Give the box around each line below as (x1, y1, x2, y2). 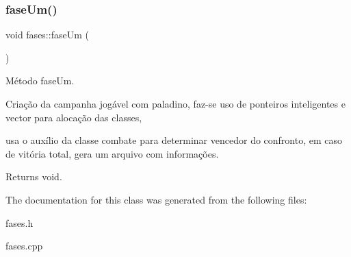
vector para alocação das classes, (5, 110, 142, 124)
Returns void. (5, 169, 62, 184)
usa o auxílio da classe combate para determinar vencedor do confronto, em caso (5, 133, 343, 147)
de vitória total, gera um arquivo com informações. (5, 146, 219, 160)
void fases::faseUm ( (5, 27, 89, 42)
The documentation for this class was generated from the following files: (5, 192, 307, 206)
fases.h (5, 215, 34, 230)
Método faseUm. (5, 73, 75, 88)
